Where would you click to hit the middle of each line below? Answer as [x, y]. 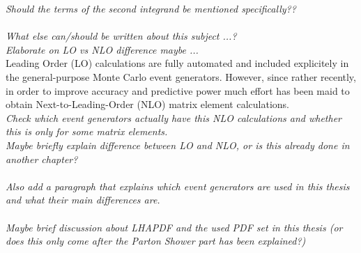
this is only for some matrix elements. [87, 131]
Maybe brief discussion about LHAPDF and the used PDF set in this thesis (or [174, 227]
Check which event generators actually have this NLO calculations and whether [174, 117]
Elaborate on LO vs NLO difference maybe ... [102, 49]
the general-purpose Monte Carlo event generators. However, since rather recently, [181, 76]
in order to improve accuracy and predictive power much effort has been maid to [178, 90]
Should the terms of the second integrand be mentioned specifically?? [151, 8]
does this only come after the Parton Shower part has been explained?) [156, 241]
